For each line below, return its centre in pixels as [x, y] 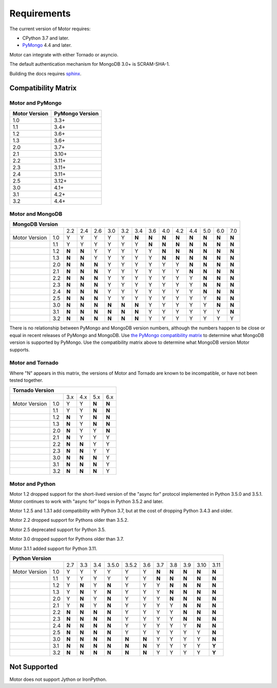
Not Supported [34, 667]
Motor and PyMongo [35, 103]
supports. [20, 349]
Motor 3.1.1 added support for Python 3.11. [53, 548]
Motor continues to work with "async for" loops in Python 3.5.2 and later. [86, 501]
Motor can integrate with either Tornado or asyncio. [64, 54]
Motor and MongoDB [36, 214]
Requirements [40, 13]
